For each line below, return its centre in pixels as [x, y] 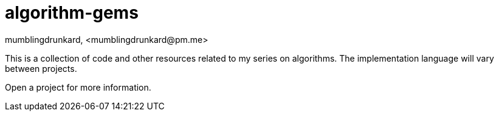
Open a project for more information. [78, 87]
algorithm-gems [72, 13]
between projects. [41, 68]
